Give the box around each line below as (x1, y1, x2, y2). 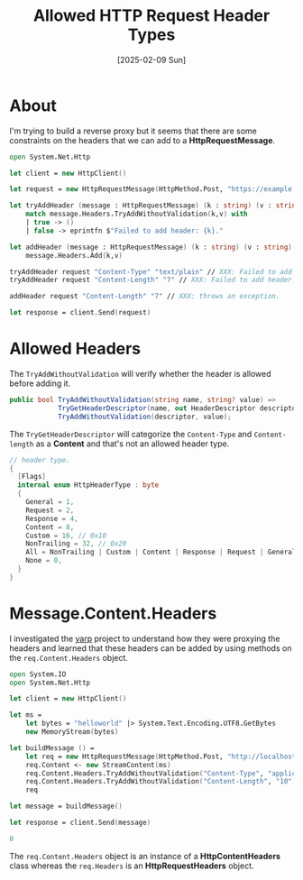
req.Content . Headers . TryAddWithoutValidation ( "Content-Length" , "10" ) (25, 777, 297, 786)
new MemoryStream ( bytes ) (25, 728, 119, 737)
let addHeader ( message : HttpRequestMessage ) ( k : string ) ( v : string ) (9, 243, 293, 252)
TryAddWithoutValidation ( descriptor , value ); (57, 412, 232, 421)
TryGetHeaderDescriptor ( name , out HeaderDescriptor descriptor (57, 403, 300, 413)
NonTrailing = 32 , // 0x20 (25, 539, 127, 548)
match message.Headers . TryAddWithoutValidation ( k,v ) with (25, 209, 248, 219)
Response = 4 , (25, 514, 78, 523)
